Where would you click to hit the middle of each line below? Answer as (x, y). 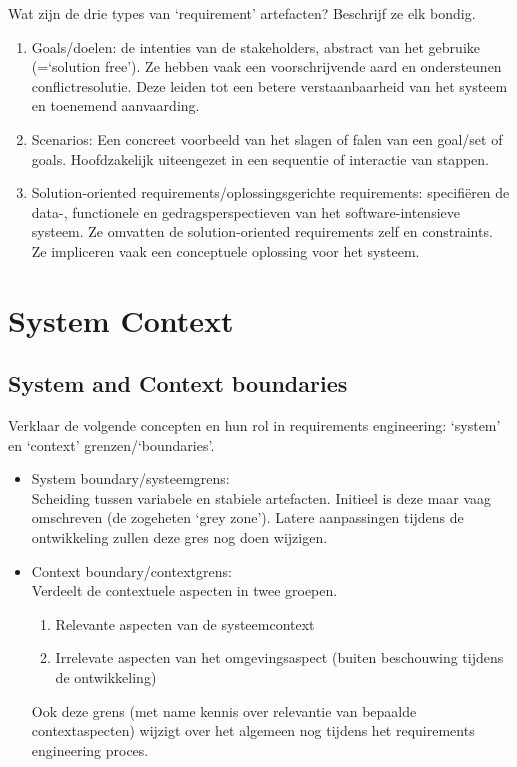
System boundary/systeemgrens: (130, 478)
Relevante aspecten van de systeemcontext (185, 623)
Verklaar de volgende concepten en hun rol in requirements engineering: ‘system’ (254, 425)
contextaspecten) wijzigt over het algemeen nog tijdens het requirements (253, 730)
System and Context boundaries (178, 383)
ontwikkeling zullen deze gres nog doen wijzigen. (179, 537)
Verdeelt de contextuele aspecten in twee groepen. (184, 590)
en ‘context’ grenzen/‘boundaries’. (111, 444)
